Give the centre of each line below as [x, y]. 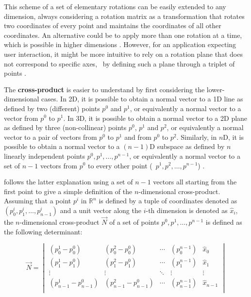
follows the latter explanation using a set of [68, 182]
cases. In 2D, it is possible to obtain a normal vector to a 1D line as [142, 99]
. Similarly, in [197, 137]
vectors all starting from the [195, 182]
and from [138, 137]
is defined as [224, 222]
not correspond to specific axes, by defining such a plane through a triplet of [119, 63]
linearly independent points [44, 156]
